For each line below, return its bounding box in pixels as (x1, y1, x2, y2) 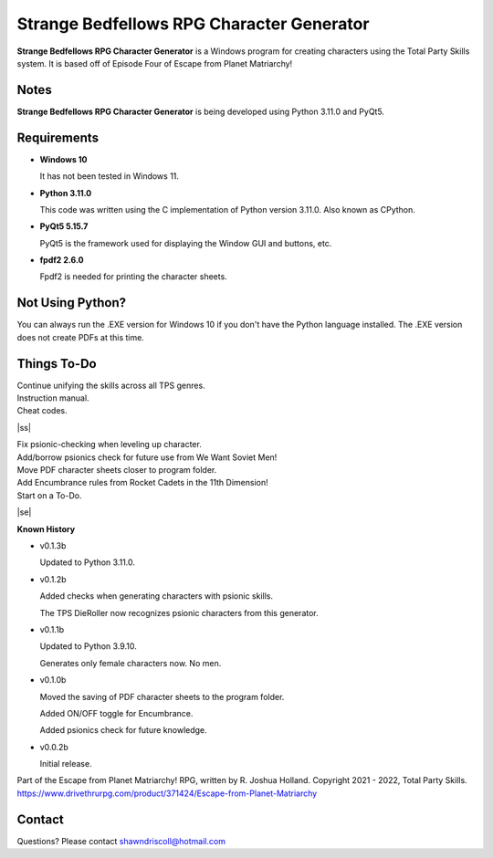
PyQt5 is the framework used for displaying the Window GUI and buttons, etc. (39, 237, 332, 248)
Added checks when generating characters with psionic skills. (39, 591, 274, 602)
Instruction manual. (16, 392, 90, 403)
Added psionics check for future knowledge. (39, 725, 207, 736)
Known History (16, 523, 76, 534)
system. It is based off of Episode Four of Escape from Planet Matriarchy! (16, 58, 293, 68)
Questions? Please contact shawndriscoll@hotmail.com (16, 835, 226, 846)
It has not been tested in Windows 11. (39, 171, 180, 182)
